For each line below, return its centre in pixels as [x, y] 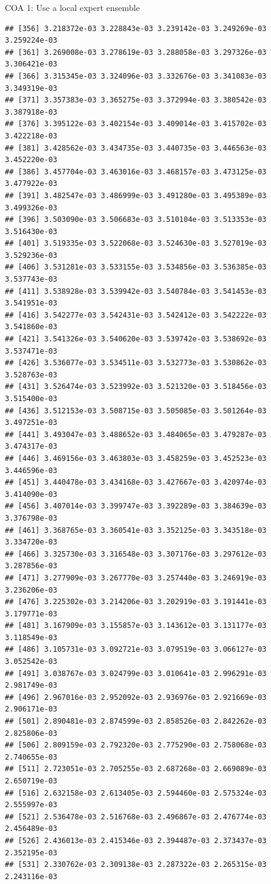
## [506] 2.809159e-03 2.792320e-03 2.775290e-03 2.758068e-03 [136, 745]
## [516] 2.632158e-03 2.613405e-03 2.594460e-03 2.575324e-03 [136, 793]
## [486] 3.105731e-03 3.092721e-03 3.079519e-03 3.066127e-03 [136, 650]
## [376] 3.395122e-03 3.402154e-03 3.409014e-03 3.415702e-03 [136, 124]
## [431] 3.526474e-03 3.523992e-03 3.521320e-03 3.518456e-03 [136, 387]
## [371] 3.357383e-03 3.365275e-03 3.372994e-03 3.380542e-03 [136, 100]
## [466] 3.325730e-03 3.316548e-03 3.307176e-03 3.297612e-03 [136, 554]
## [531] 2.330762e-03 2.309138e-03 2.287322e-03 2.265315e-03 [136, 865]
